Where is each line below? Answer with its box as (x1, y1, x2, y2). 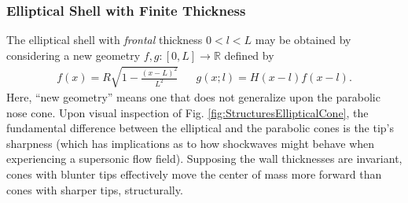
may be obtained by (255, 31, 351, 48)
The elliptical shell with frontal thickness (6, 31, 203, 48)
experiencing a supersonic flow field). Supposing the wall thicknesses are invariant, (6, 150, 402, 167)
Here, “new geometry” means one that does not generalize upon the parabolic (6, 88, 380, 105)
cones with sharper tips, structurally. (6, 181, 183, 197)
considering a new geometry (6, 46, 141, 63)
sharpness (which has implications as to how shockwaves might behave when (6, 135, 375, 151)
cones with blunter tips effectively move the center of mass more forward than (6, 165, 382, 182)
